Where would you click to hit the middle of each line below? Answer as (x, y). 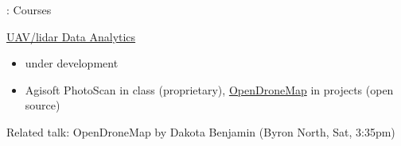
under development (72, 63)
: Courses (29, 10)
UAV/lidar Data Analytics (71, 36)
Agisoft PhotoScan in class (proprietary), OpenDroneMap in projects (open (209, 89)
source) (43, 105)
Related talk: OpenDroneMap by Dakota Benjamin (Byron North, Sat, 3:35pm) (201, 131)
